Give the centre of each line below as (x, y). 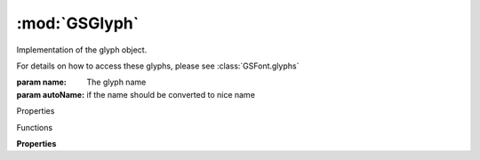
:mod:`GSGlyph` (78, 23)
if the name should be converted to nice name (171, 94)
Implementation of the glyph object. (82, 50)
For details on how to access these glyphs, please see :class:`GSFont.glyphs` (158, 66)
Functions (35, 127)
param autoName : (50, 94)
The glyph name (116, 82)
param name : (41, 82)
